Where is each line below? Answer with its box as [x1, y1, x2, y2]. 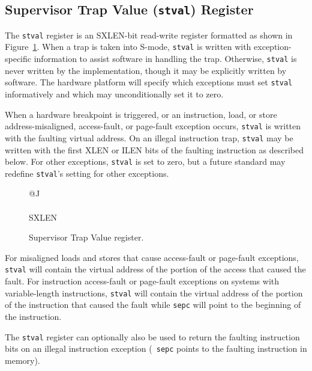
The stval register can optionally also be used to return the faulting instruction [5, 330, 300, 343]
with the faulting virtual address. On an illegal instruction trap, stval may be [5, 131, 293, 144]
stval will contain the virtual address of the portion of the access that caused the [5, 263, 306, 275]
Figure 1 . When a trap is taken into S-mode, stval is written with [5, 40, 251, 53]
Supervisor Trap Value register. [29, 231, 144, 244]
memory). [5, 354, 40, 366]
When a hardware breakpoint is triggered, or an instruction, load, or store [5, 108, 277, 120]
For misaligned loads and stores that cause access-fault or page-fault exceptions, [5, 251, 299, 263]
